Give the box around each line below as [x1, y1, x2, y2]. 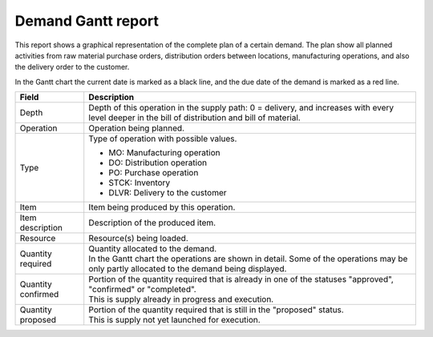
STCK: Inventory [108, 177, 171, 188]
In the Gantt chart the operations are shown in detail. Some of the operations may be [88, 253, 408, 264]
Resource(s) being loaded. [88, 233, 188, 244]
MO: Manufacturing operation [108, 147, 221, 158]
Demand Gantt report [14, 12, 160, 30]
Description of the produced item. [88, 217, 216, 228]
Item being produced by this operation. [88, 202, 236, 213]
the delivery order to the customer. [14, 62, 130, 72]
